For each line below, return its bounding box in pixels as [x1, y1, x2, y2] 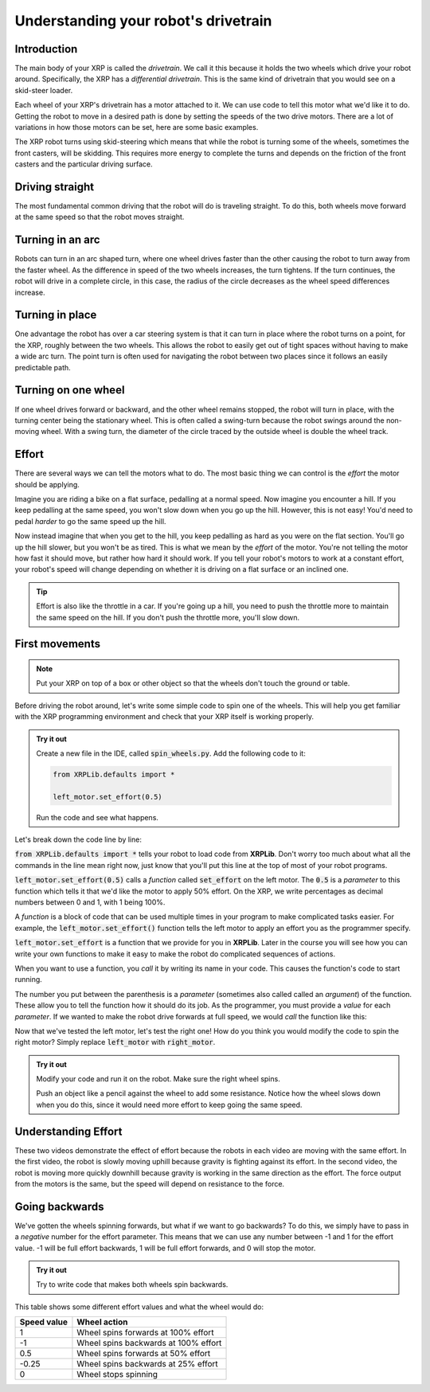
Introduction [14, 42, 78, 56]
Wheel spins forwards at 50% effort [76, 1348, 211, 1359]
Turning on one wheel [14, 383, 125, 397]
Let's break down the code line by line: [14, 835, 143, 844]
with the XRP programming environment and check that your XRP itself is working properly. [14, 712, 315, 721]
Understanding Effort [14, 1124, 123, 1138]
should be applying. [14, 479, 80, 489]
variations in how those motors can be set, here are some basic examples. [14, 123, 259, 132]
